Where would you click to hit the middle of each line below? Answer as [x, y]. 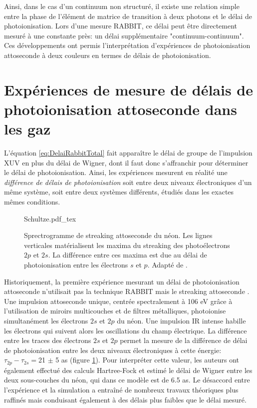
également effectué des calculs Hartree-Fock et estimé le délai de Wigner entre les [128, 370]
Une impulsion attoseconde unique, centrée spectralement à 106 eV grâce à [118, 301]
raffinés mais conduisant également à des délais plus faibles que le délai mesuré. [125, 399]
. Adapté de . [167, 264]
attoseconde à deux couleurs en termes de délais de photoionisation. [108, 55]
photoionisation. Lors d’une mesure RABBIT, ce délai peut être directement [121, 26]
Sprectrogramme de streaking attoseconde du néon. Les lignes [118, 235]
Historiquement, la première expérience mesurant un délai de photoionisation [122, 281]
